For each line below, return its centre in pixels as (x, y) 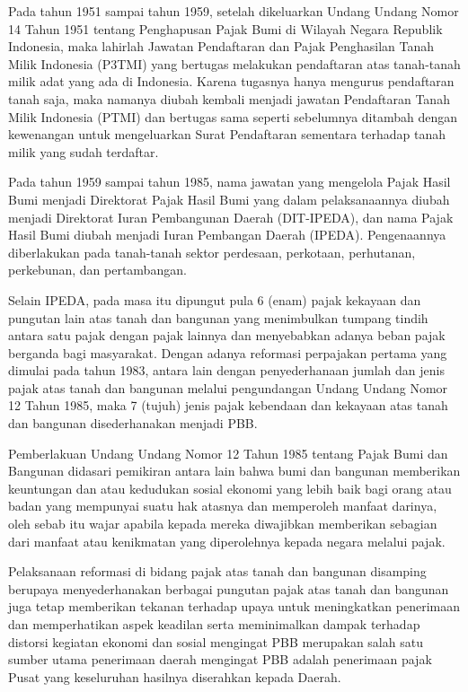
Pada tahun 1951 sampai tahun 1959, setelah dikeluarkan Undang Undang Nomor (234, 11)
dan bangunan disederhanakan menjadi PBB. (133, 423)
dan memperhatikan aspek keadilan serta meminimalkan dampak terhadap (214, 624)
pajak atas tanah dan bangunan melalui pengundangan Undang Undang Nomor (228, 387)
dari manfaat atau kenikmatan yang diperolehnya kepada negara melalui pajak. (227, 541)
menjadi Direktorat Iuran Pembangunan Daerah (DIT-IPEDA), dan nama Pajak (231, 217)
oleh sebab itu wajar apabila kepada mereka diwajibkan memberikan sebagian (223, 524)
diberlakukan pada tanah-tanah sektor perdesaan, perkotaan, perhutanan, (212, 252)
